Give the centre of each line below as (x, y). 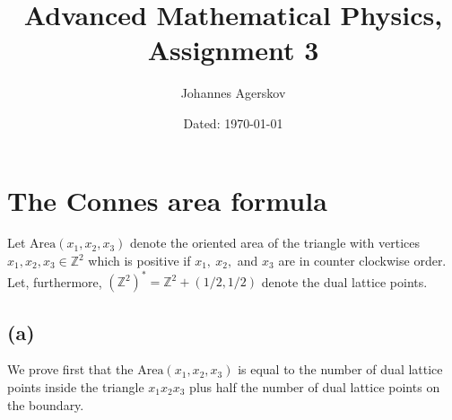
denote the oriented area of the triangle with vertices (275, 243)
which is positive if (139, 261)
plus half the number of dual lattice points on (315, 386)
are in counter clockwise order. (362, 261)
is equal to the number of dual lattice (340, 369)
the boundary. (46, 404)
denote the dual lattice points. (344, 281)
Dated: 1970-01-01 (233, 122)
